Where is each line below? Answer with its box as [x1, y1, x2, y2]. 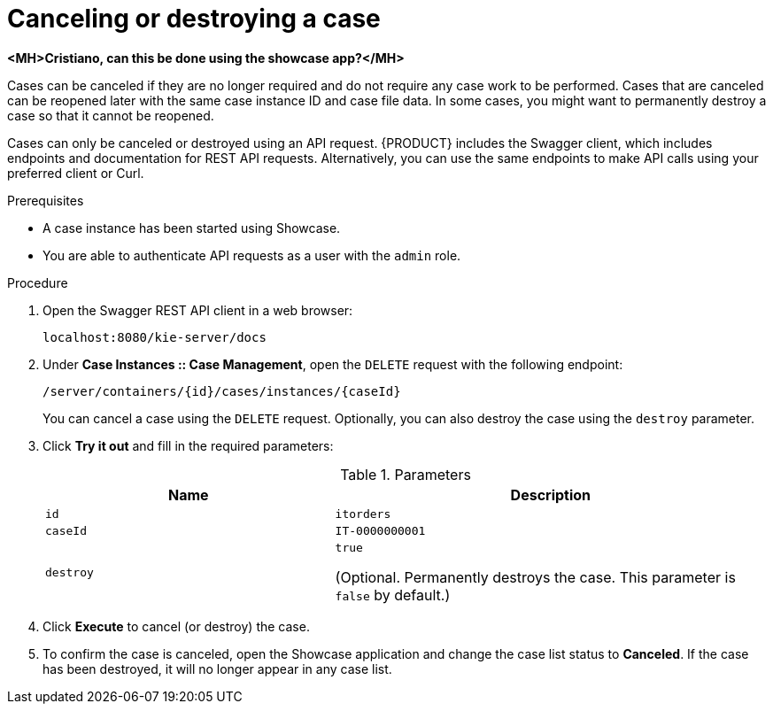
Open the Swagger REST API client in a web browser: [43, 302, 353, 318]
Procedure [7, 274, 68, 290]
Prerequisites [7, 192, 84, 208]
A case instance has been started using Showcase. [43, 220, 341, 236]
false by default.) [335, 585, 451, 604]
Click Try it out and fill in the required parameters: [43, 437, 334, 453]
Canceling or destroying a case [7, 4, 381, 34]
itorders [335, 506, 391, 521]
